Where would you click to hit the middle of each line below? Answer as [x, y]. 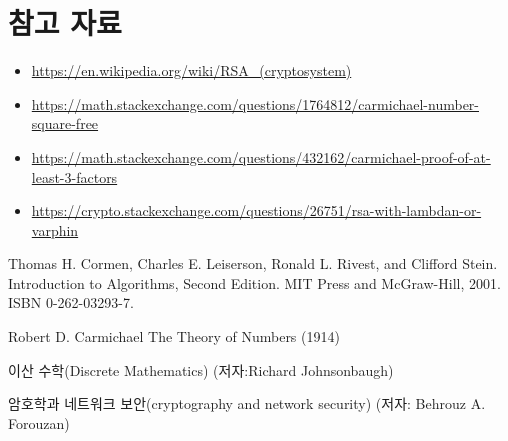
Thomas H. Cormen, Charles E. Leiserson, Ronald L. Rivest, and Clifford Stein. [253, 263]
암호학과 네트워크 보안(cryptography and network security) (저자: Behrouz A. [247, 403]
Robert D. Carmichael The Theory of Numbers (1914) [174, 336]
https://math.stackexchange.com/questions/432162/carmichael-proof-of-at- [261, 156]
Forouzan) [39, 422]
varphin [55, 229]
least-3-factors [74, 176]
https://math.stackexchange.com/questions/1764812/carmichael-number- [255, 103]
